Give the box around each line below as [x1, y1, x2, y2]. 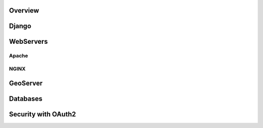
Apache [9, 53, 28, 59]
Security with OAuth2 [9, 110, 76, 118]
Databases [9, 94, 43, 103]
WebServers [9, 37, 48, 46]
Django [9, 22, 32, 30]
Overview [9, 6, 39, 15]
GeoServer [9, 79, 43, 87]
